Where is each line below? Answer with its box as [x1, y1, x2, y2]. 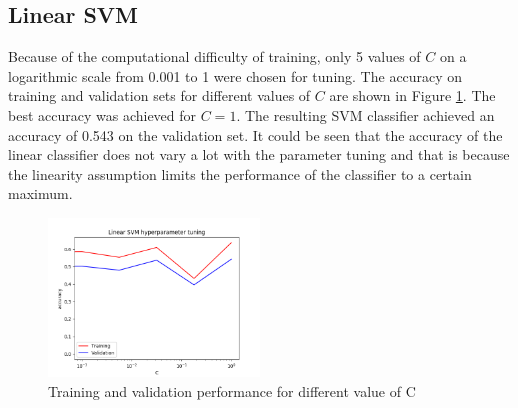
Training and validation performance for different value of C [48, 380, 416, 401]
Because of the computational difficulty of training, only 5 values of [8, 46, 421, 67]
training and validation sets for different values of [8, 85, 311, 106]
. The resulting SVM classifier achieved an [236, 104, 495, 125]
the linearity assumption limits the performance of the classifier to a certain [8, 163, 472, 184]
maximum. [8, 183, 73, 204]
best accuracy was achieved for [8, 104, 197, 125]
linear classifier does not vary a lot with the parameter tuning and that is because [8, 144, 510, 165]
